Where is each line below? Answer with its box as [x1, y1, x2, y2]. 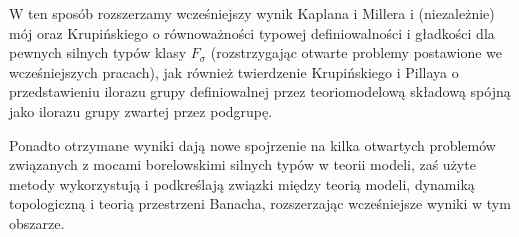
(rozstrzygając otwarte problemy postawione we [210, 42, 503, 63]
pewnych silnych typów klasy [9, 42, 187, 63]
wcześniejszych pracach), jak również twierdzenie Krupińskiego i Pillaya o [9, 61, 459, 82]
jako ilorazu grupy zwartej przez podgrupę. [9, 100, 273, 121]
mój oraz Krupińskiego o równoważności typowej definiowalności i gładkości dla [9, 22, 495, 43]
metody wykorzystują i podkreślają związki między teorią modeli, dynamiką [9, 173, 475, 194]
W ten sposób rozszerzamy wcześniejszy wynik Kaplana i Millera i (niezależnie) [9, 3, 495, 23]
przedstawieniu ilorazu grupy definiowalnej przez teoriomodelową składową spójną [9, 81, 511, 102]
